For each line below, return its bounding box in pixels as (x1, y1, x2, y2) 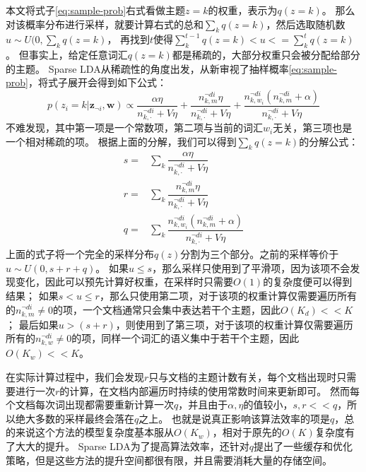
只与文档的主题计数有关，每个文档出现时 (148, 370, 337, 384)
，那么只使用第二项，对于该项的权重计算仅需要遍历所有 (99, 288, 357, 302)
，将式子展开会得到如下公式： (28, 75, 167, 90)
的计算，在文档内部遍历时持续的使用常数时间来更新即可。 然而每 (59, 383, 360, 398)
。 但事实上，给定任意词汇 (6, 47, 128, 62)
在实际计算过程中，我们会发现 (6, 370, 144, 384)
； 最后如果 (6, 317, 59, 331)
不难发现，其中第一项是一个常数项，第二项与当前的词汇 (6, 120, 263, 135)
